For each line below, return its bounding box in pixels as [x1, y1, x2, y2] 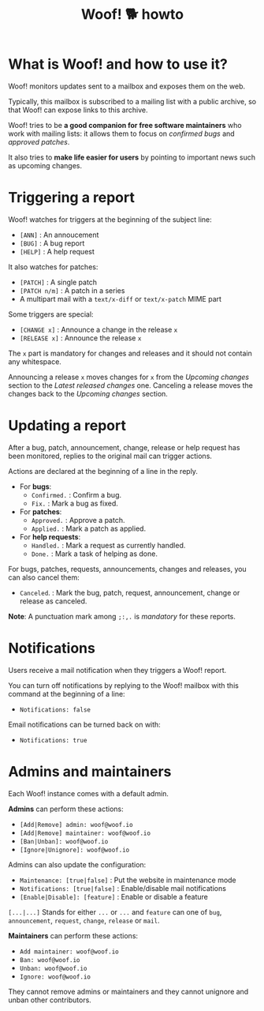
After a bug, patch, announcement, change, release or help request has [8, 442, 240, 452]
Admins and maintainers [8, 762, 172, 780]
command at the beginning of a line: [8, 689, 125, 698]
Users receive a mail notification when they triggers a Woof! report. [8, 665, 227, 675]
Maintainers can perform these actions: [8, 930, 139, 940]
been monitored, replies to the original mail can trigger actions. [8, 451, 213, 460]
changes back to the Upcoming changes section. [8, 389, 168, 398]
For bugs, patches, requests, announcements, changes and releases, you [8, 564, 247, 573]
